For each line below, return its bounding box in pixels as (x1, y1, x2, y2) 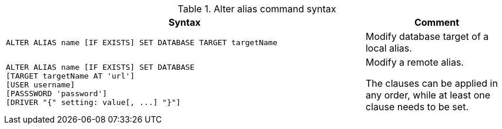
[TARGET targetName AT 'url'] (6, 71, 135, 80)
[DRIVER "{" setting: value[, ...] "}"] (6, 97, 181, 107)
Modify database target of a (365, 30, 489, 42)
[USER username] (6, 80, 75, 89)
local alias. (365, 42, 412, 54)
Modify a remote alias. (365, 56, 464, 68)
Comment (414, 16, 460, 28)
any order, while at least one (365, 89, 491, 101)
